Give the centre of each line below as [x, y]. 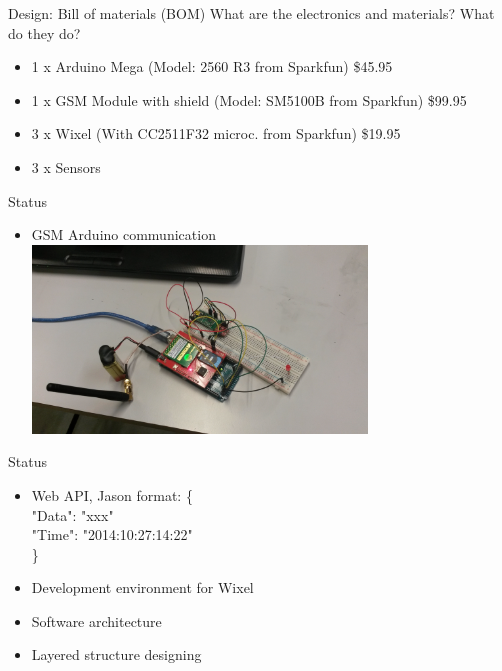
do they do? [44, 32]
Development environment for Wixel [142, 587]
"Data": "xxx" [72, 514]
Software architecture [96, 620]
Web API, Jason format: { [112, 494]
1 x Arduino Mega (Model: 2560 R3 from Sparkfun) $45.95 [212, 66]
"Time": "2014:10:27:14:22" [112, 534]
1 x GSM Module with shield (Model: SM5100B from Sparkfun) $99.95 [249, 99]
